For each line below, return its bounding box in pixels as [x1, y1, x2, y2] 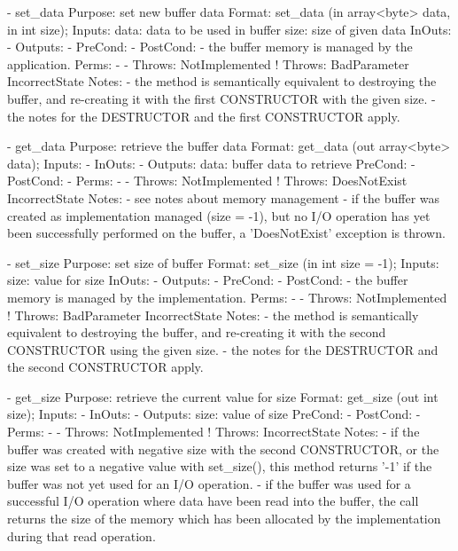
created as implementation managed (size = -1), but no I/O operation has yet [7, 206, 431, 224]
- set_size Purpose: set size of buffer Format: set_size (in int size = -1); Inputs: [7, 253, 439, 272]
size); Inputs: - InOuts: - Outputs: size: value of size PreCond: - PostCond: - [7, 405, 421, 423]
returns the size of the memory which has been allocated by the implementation [7, 509, 441, 528]
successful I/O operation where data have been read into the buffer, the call [7, 492, 419, 510]
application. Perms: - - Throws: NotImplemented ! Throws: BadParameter [7, 54, 409, 73]
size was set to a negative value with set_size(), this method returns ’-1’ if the [7, 457, 432, 476]
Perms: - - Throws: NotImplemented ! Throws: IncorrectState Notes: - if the [7, 422, 420, 441]
